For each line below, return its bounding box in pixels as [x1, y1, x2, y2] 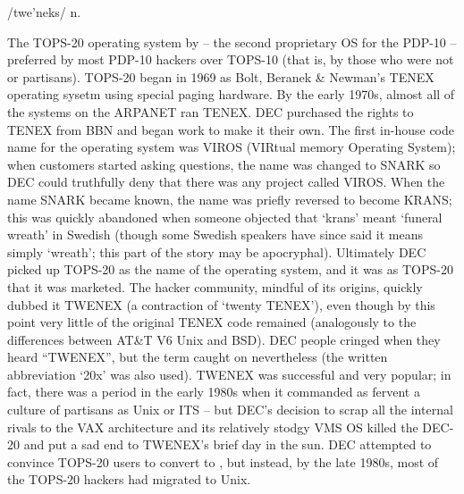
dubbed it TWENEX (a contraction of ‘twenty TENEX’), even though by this [7, 295, 435, 314]
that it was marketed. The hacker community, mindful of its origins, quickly [7, 277, 423, 296]
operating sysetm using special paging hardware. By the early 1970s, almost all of [7, 85, 455, 104]
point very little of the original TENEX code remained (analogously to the [7, 313, 417, 331]
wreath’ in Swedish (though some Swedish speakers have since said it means [7, 225, 423, 244]
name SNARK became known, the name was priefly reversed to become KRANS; [7, 189, 452, 208]
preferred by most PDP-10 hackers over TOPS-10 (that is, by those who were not [7, 50, 454, 69]
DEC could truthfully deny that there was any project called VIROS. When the [7, 172, 445, 191]
